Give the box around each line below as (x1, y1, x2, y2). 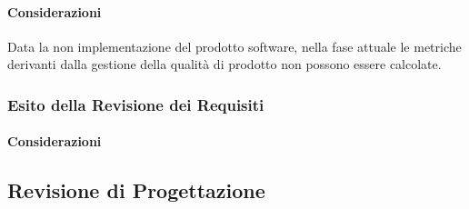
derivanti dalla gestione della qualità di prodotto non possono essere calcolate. (7, 55, 442, 74)
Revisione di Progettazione (7, 176, 265, 204)
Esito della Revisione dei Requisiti (7, 93, 264, 115)
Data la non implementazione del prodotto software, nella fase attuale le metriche (7, 36, 462, 55)
